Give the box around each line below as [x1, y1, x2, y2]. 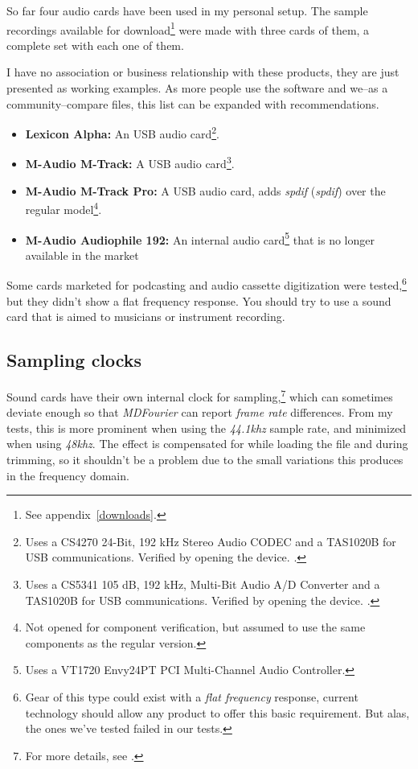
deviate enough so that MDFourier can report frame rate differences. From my [6, 404, 393, 421]
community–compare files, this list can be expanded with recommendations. [6, 95, 379, 112]
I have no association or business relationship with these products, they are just [6, 64, 400, 80]
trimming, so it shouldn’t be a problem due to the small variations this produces [6, 451, 404, 468]
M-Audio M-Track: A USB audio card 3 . [25, 153, 235, 172]
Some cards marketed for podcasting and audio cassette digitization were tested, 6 [6, 274, 407, 294]
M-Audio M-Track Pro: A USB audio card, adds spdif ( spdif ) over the [25, 182, 386, 199]
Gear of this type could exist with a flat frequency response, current [25, 689, 359, 705]
